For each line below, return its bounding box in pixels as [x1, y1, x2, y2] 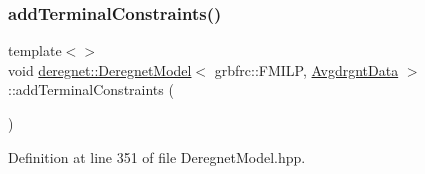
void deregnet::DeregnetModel [8, 59, 192, 80]
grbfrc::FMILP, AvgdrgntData [214, 59, 399, 80]
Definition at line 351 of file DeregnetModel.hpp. [8, 146, 306, 167]
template [8, 40, 62, 61]
